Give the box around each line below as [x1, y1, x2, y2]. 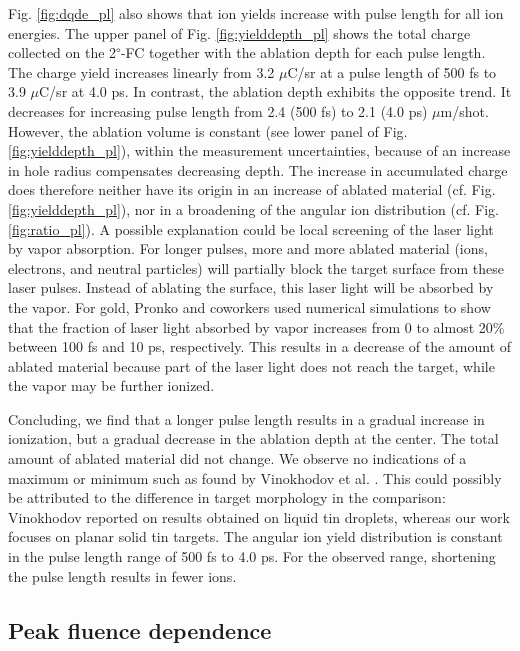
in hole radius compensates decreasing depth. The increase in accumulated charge [8, 159, 508, 180]
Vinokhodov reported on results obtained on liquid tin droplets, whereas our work [8, 506, 510, 527]
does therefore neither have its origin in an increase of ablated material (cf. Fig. [8, 179, 496, 200]
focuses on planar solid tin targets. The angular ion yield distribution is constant [8, 526, 503, 547]
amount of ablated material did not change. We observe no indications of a [8, 448, 467, 469]
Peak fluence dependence [8, 614, 272, 645]
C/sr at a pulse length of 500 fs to [287, 61, 497, 82]
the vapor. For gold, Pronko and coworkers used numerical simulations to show [8, 296, 491, 317]
